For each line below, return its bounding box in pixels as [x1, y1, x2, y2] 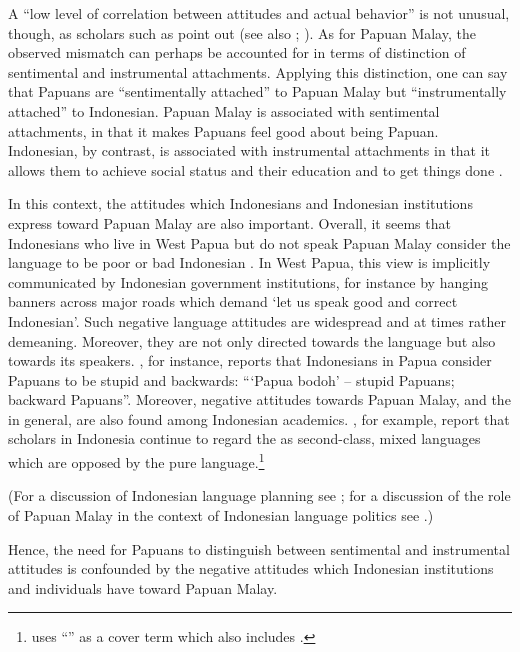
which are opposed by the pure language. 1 [8, 449, 265, 472]
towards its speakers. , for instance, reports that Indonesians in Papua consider [8, 350, 492, 371]
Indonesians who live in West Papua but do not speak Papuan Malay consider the [8, 232, 511, 253]
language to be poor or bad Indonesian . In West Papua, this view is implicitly [8, 252, 491, 273]
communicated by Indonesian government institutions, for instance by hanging [8, 271, 488, 292]
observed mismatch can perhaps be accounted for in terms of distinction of [8, 42, 466, 63]
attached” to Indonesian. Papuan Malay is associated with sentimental [8, 100, 440, 121]
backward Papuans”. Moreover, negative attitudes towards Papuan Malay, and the [8, 389, 511, 410]
